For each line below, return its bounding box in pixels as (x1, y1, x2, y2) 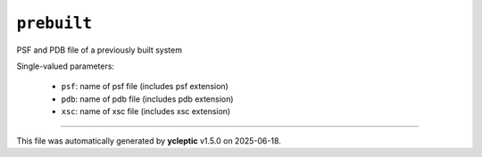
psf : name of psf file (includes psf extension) (61, 81, 229, 92)
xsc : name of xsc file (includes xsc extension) (61, 106, 231, 117)
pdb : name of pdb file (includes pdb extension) (61, 94, 234, 104)
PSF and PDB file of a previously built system (16, 45, 183, 55)
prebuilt (16, 13, 93, 33)
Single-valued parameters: (16, 61, 115, 71)
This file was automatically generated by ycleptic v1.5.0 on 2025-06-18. (16, 135, 281, 146)
